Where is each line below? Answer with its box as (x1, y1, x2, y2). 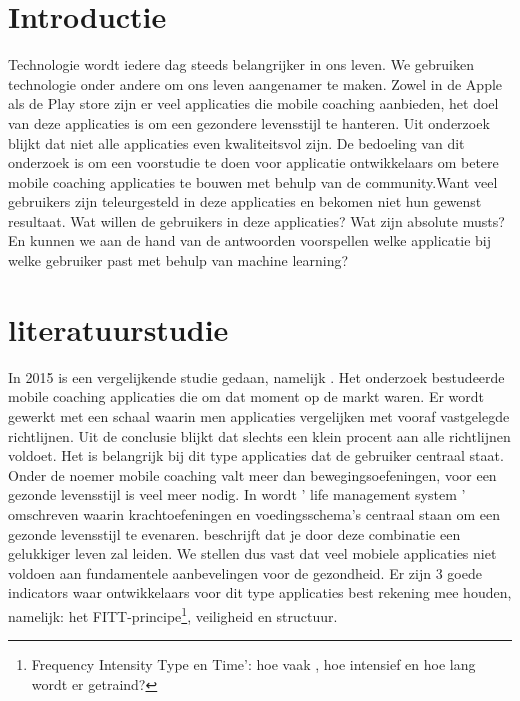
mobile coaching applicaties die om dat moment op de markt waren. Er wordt (8, 386, 485, 407)
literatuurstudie (8, 308, 229, 349)
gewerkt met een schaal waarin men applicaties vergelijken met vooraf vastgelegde (8, 405, 510, 426)
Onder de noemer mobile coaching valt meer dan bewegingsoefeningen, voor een (8, 464, 497, 485)
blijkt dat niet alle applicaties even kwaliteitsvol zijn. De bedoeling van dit (8, 132, 465, 153)
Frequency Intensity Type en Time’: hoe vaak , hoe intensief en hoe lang (31, 654, 476, 675)
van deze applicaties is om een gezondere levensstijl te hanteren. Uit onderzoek (8, 112, 490, 133)
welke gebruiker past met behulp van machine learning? (8, 250, 349, 271)
